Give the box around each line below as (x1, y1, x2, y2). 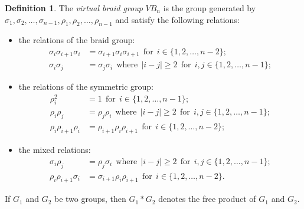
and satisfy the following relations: (115, 13, 240, 25)
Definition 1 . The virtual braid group (5, 2, 143, 14)
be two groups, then (54, 192, 126, 205)
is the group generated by (163, 2, 256, 14)
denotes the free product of (158, 192, 256, 205)
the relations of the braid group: (18, 34, 135, 46)
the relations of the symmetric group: (18, 80, 153, 92)
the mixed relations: (18, 143, 91, 156)
